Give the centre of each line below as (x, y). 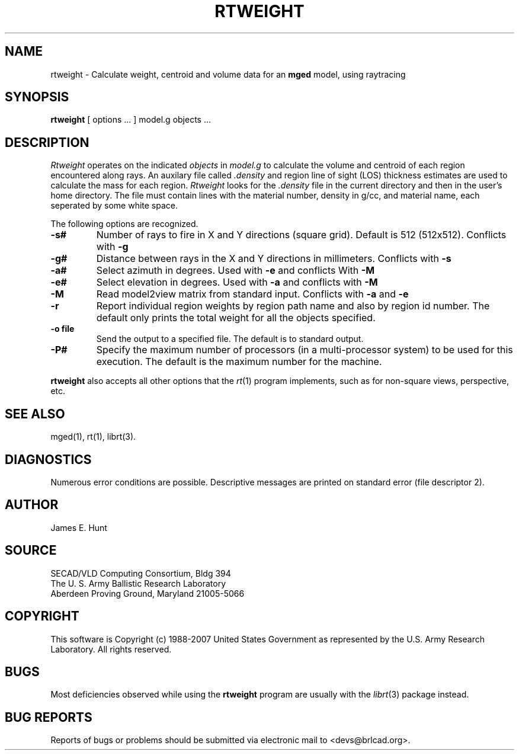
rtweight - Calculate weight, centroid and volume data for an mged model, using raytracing (228, 74)
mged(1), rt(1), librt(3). (93, 437)
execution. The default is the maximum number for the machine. (239, 362)
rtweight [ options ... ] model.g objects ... (131, 120)
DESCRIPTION (47, 142)
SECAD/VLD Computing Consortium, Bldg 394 (141, 573)
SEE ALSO (35, 414)
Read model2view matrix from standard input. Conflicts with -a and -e (252, 294)
